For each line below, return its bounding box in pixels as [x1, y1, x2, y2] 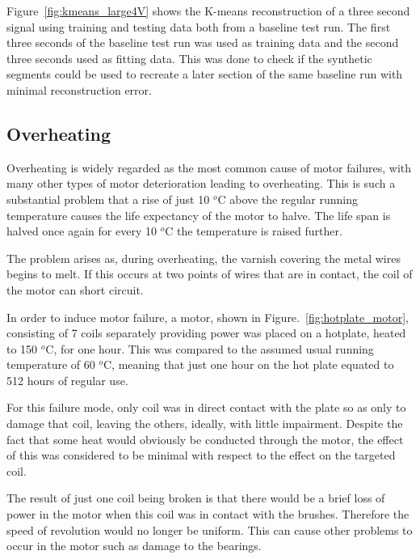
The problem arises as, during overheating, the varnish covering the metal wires [6, 249, 401, 266]
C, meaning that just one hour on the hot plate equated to [103, 356, 394, 373]
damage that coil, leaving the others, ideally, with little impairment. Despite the [6, 415, 403, 432]
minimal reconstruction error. [6, 81, 152, 98]
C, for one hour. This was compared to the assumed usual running [45, 340, 374, 357]
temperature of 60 [6, 356, 95, 373]
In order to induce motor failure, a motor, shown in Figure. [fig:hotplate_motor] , [6, 308, 409, 325]
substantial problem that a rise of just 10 [6, 190, 210, 207]
